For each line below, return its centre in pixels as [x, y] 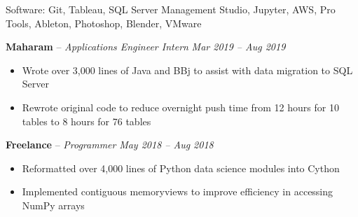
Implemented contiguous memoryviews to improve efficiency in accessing [178, 191]
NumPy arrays [53, 205]
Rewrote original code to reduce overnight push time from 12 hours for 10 [180, 107]
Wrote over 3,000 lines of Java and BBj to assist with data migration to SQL [187, 70]
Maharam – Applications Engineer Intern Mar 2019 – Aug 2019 [146, 47]
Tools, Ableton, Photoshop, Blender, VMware [104, 23]
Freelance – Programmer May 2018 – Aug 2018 [110, 145]
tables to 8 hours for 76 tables [87, 121]
